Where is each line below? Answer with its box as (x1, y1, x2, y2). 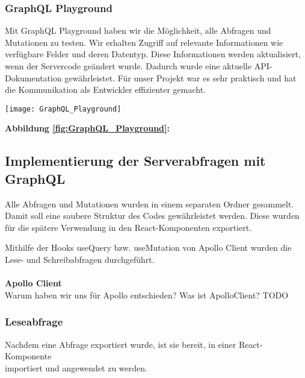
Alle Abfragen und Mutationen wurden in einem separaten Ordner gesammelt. (5, 197, 294, 210)
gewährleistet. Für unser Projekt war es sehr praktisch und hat (64, 71, 297, 84)
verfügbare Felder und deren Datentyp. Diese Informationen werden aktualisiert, (5, 48, 301, 60)
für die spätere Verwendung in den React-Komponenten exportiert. (5, 221, 251, 233)
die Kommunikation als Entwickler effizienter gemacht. (5, 83, 206, 96)
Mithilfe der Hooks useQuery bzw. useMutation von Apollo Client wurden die (5, 241, 292, 254)
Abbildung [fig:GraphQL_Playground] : (5, 122, 170, 134)
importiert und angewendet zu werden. (5, 361, 147, 374)
